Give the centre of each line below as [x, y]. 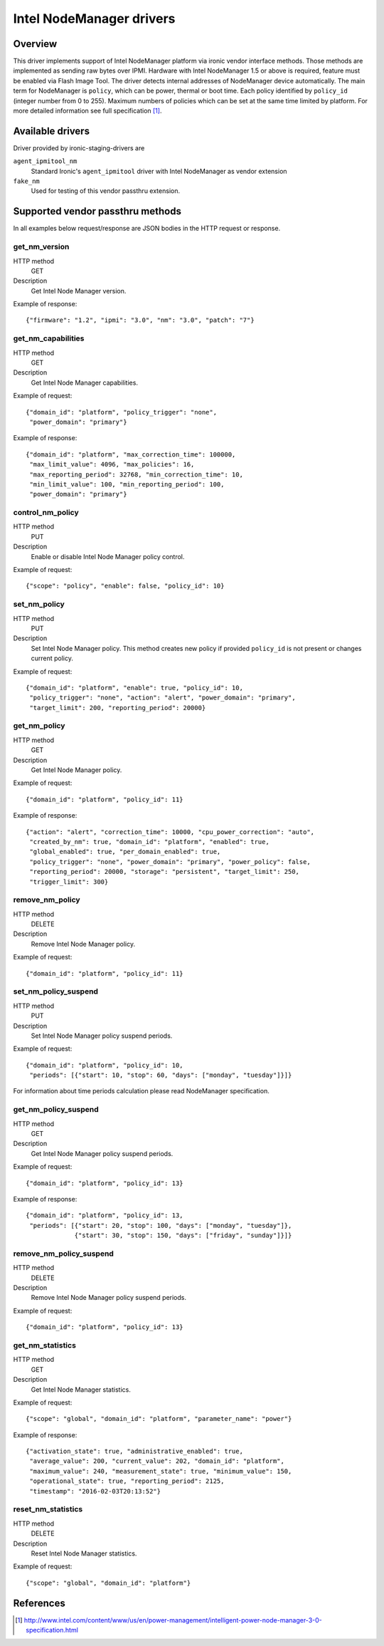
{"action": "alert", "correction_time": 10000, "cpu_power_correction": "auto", [170, 832]
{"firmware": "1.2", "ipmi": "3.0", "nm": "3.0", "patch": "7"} [140, 320]
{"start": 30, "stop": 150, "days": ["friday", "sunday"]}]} [183, 1235]
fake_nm [27, 181]
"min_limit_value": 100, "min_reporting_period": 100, [127, 484]
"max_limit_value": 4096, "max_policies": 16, [112, 464]
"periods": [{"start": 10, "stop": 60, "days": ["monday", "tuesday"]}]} [161, 1075]
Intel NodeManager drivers [94, 19]
